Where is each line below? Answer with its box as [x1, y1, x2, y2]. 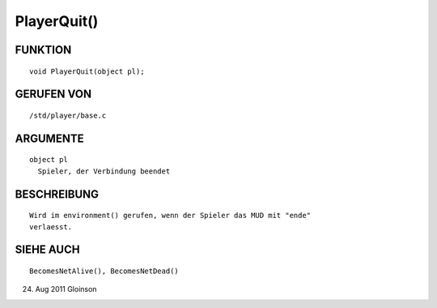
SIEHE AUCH [15, 243, 80, 257]
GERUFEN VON [15, 88, 92, 101]
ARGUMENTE [15, 131, 84, 145]
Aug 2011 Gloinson [35, 284, 97, 294]
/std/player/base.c [29, 110, 107, 120]
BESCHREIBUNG [15, 187, 100, 201]
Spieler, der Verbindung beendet [37, 166, 171, 176]
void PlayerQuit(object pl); [29, 66, 145, 76]
